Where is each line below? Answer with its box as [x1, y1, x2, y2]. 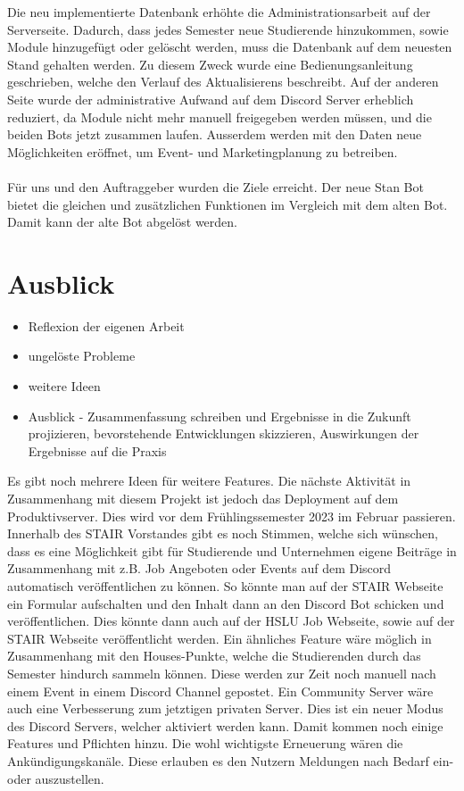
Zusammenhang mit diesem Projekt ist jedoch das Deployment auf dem [7, 489, 399, 507]
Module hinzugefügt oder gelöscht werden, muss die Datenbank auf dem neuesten [7, 37, 452, 56]
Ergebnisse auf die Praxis [28, 441, 167, 460]
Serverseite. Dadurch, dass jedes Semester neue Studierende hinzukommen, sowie [7, 20, 449, 38]
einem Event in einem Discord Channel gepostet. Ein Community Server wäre [7, 681, 434, 700]
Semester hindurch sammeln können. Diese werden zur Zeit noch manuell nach [7, 663, 436, 682]
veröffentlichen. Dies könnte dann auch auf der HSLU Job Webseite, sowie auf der [7, 612, 455, 630]
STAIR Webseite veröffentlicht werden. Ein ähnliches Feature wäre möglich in [7, 629, 432, 647]
